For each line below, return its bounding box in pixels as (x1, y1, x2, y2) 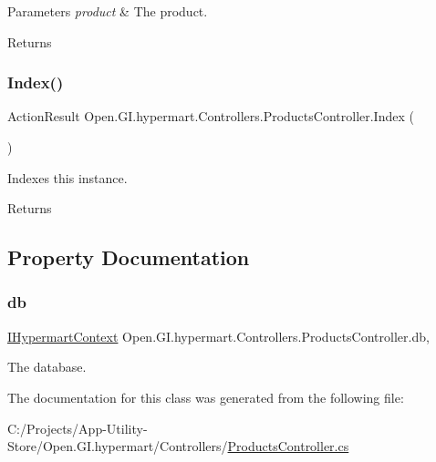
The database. (7, 357, 87, 376)
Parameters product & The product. (7, 2, 208, 20)
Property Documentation (7, 243, 250, 272)
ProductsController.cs (227, 436, 349, 456)
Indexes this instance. (7, 168, 128, 187)
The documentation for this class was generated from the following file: (7, 387, 404, 406)
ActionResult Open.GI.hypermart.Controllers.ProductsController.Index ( (7, 107, 414, 126)
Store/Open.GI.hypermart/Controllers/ (7, 436, 228, 456)
